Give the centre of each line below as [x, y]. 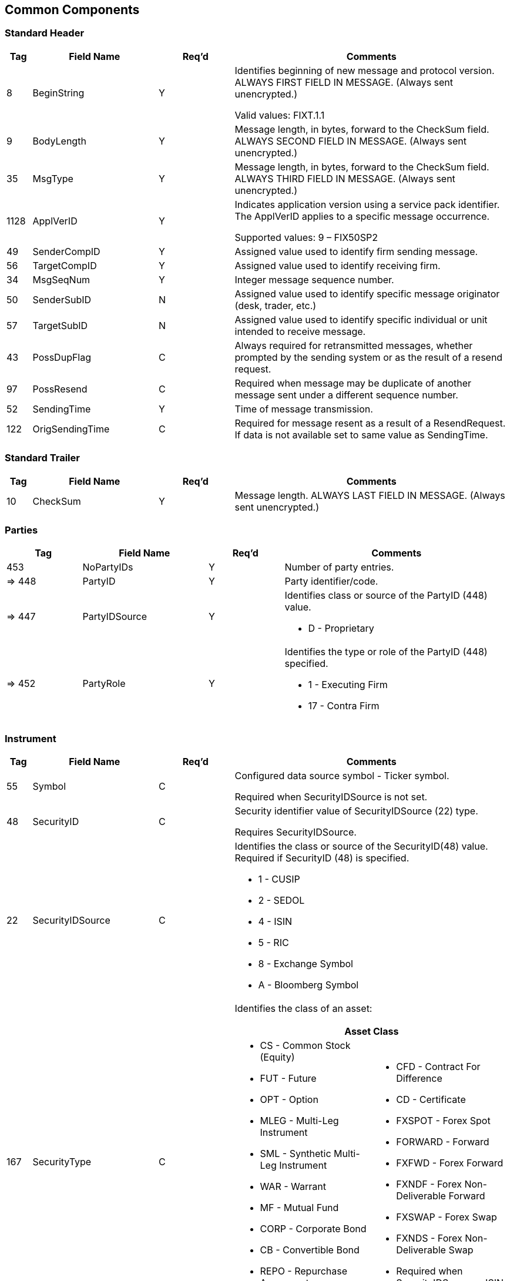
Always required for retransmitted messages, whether [354, 345]
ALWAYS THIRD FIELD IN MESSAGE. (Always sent [345, 178]
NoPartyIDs [108, 567]
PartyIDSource [115, 617]
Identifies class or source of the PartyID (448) [386, 596]
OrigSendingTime [71, 429]
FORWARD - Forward [443, 1142]
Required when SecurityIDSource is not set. [331, 797]
